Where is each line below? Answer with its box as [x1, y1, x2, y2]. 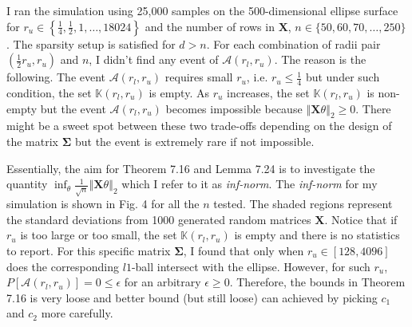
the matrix [6, 133, 58, 149]
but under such [305, 69, 380, 85]
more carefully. [41, 305, 113, 321]
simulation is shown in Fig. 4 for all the [6, 195, 200, 212]
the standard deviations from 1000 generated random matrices [6, 211, 311, 227]
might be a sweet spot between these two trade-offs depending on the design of [6, 117, 392, 134]
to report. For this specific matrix [6, 242, 171, 258]
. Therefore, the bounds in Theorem [229, 274, 406, 290]
